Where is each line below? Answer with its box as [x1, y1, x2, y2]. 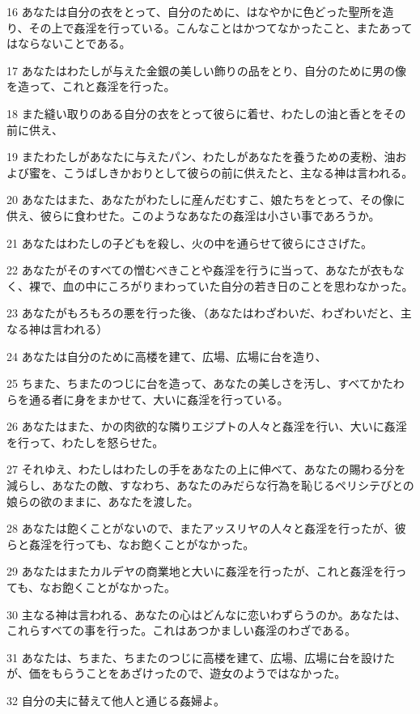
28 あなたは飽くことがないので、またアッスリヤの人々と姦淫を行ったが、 [6, 520, 395, 537]
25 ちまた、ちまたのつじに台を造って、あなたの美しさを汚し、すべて [6, 375, 371, 392]
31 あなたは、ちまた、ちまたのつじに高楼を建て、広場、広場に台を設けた [6, 648, 395, 665]
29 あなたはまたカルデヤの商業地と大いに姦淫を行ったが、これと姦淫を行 [6, 563, 396, 580]
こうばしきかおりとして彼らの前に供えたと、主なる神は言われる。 [62, 164, 414, 181]
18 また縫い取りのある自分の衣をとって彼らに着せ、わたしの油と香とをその [6, 104, 406, 121]
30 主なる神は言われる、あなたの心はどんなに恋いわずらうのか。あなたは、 [6, 606, 406, 623]
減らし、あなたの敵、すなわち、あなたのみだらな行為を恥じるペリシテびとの [6, 477, 414, 494]
